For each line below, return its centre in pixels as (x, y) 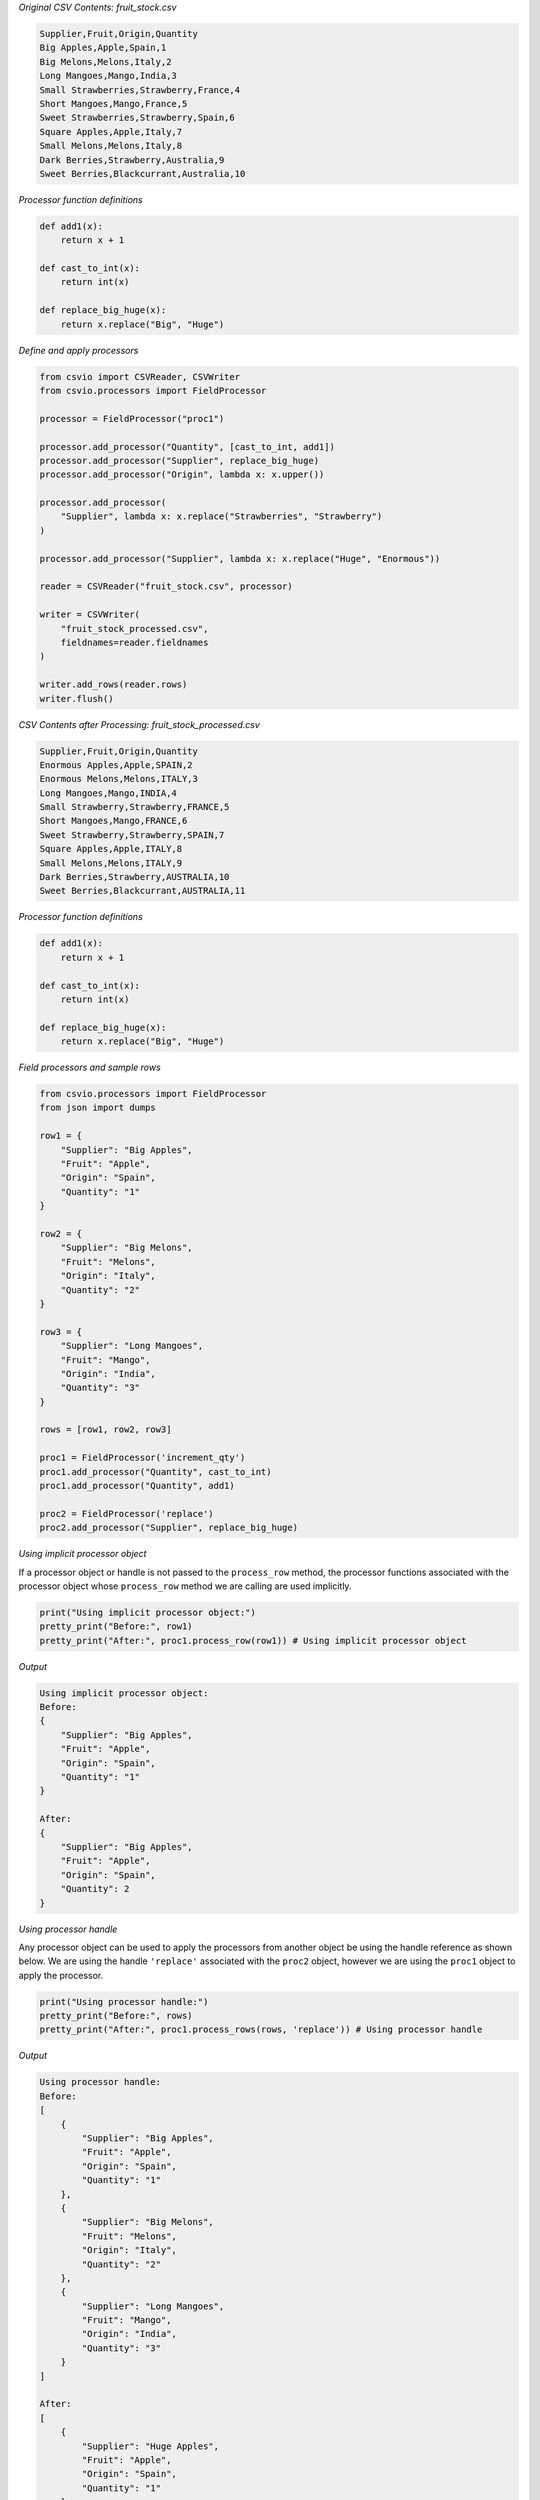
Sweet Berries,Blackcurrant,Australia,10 (142, 173)
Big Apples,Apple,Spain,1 (103, 48)
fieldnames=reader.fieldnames (134, 642)
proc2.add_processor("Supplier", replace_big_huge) (169, 1528)
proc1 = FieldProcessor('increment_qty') (142, 1458)
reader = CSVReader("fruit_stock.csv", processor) (166, 586)
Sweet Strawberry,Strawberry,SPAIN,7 (132, 834)
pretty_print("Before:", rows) (116, 2016)
